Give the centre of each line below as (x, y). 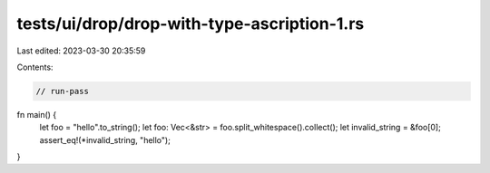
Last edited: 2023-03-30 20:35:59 (81, 51)
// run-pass (63, 91)
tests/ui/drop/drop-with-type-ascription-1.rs (191, 24)
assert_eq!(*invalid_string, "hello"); (105, 139)
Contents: (35, 67)
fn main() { (37, 114)
